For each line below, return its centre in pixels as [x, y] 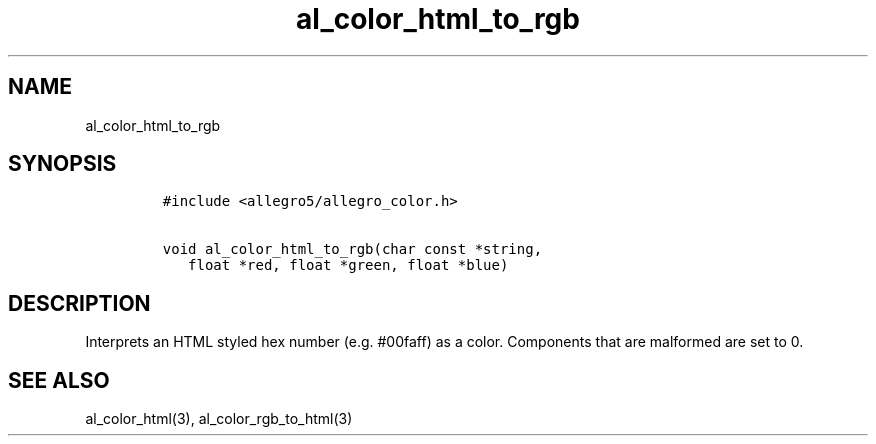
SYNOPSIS [62, 164]
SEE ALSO [59, 380]
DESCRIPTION [79, 303]
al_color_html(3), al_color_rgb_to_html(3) [219, 419]
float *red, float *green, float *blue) [348, 265]
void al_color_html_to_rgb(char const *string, [352, 249]
